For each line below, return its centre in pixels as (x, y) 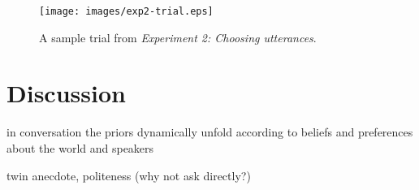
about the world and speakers (80, 147)
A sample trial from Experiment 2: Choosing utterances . (178, 37)
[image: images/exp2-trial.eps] (126, 11)
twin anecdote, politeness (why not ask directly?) (129, 175)
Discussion (66, 93)
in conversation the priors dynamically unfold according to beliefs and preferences (210, 132)
